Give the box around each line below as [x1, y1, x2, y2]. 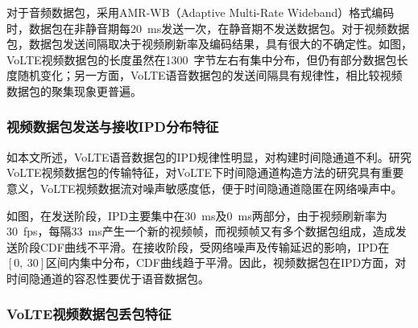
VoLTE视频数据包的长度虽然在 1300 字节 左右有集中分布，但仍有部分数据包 [6, 51, 397, 68]
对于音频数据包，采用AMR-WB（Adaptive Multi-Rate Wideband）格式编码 [6, 4, 395, 20]
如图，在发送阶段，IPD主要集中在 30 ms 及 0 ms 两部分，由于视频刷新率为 [6, 207, 387, 223]
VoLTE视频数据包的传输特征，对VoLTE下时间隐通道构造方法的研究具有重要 [6, 164, 404, 181]
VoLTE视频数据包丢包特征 [6, 304, 172, 324]
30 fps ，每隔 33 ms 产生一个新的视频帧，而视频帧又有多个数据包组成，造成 [6, 223, 395, 240]
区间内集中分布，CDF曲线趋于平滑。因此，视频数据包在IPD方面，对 [45, 254, 407, 271]
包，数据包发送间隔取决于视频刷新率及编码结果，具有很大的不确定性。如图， [6, 35, 412, 52]
